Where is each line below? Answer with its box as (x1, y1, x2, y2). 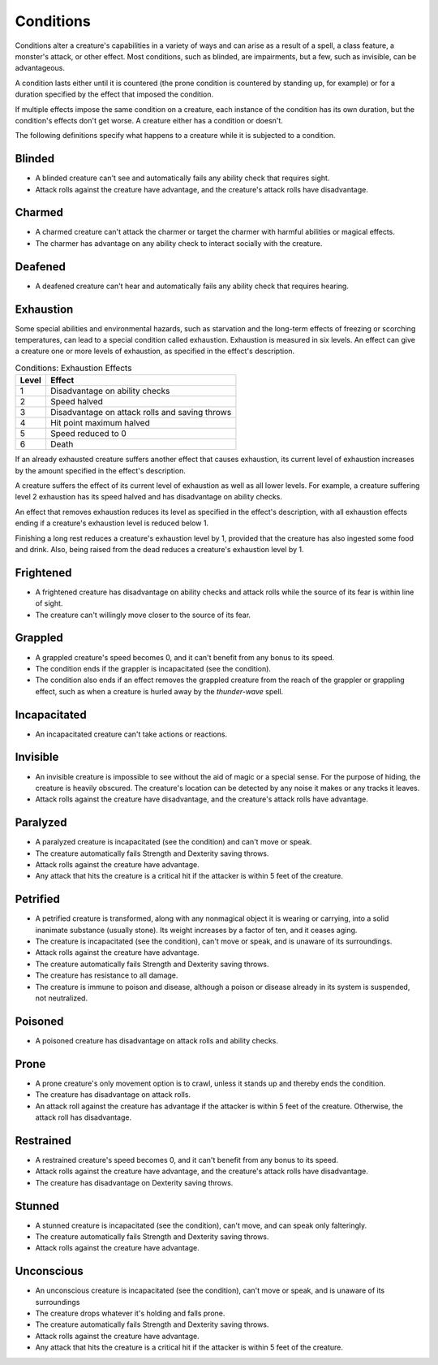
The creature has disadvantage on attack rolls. (35, 1090, 191, 1099)
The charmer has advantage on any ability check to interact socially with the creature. (35, 238, 323, 248)
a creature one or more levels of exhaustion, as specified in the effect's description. (15, 346, 295, 356)
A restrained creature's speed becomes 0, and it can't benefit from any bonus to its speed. (35, 1155, 338, 1164)
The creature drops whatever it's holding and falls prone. (35, 1308, 225, 1319)
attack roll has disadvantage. (35, 1112, 132, 1122)
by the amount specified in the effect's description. (15, 465, 186, 475)
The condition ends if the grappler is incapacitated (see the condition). (35, 663, 272, 673)
